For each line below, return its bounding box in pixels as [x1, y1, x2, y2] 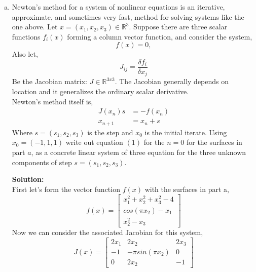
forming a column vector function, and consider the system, [67, 31, 252, 42]
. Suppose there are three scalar [129, 21, 228, 32]
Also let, [12, 49, 38, 59]
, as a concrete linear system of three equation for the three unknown [31, 146, 246, 157]
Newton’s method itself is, [12, 96, 93, 106]
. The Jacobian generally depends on [115, 76, 229, 87]
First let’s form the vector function [12, 183, 120, 194]
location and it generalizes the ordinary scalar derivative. [12, 86, 189, 97]
